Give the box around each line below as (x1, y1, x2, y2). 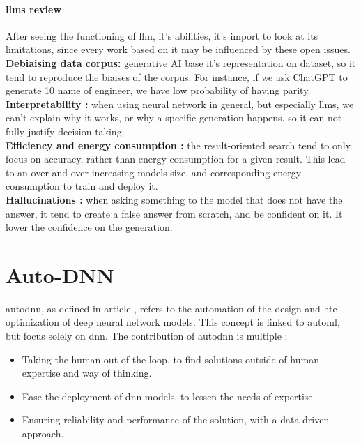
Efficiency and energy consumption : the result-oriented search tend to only (6, 137, 351, 152)
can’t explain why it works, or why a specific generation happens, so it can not (6, 110, 342, 125)
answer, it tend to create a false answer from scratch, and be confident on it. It (6, 206, 343, 220)
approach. (22, 425, 64, 440)
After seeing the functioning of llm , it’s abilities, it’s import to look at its (6, 28, 318, 43)
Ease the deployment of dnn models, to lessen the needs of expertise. (22, 389, 316, 403)
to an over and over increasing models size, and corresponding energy (6, 165, 302, 179)
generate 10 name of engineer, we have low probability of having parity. (6, 83, 311, 98)
